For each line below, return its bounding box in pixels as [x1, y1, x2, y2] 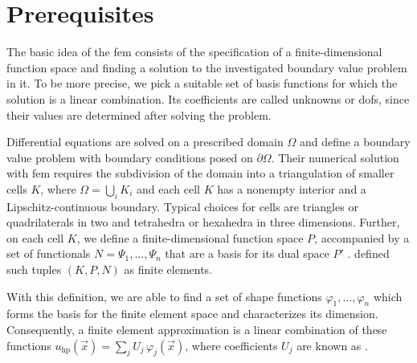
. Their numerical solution [271, 149, 399, 165]
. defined [347, 245, 390, 262]
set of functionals [6, 245, 91, 262]
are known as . [296, 336, 368, 353]
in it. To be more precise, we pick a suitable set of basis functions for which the [6, 75, 398, 92]
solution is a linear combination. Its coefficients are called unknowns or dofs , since [6, 90, 410, 107]
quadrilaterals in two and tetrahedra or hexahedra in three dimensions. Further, [6, 214, 400, 230]
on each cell [6, 229, 64, 246]
